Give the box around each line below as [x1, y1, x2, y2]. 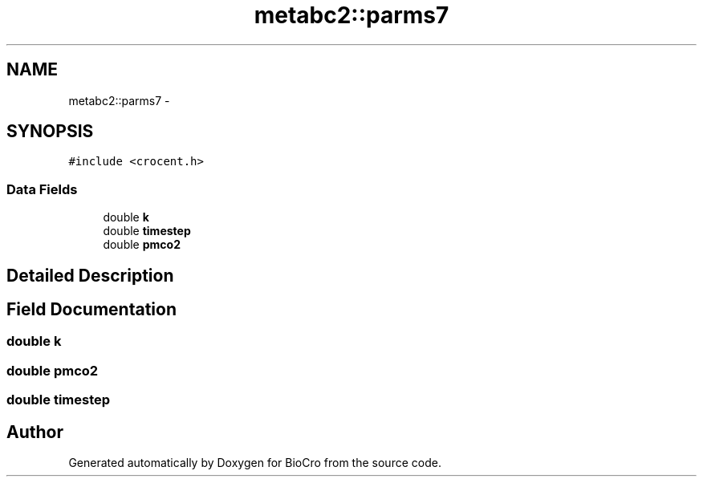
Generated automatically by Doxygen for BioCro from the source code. [68, 456, 441, 470]
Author [6, 421, 63, 442]
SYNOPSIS [6, 121, 94, 142]
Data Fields [6, 181, 78, 197]
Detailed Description [6, 265, 174, 286]
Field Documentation [6, 299, 177, 320]
